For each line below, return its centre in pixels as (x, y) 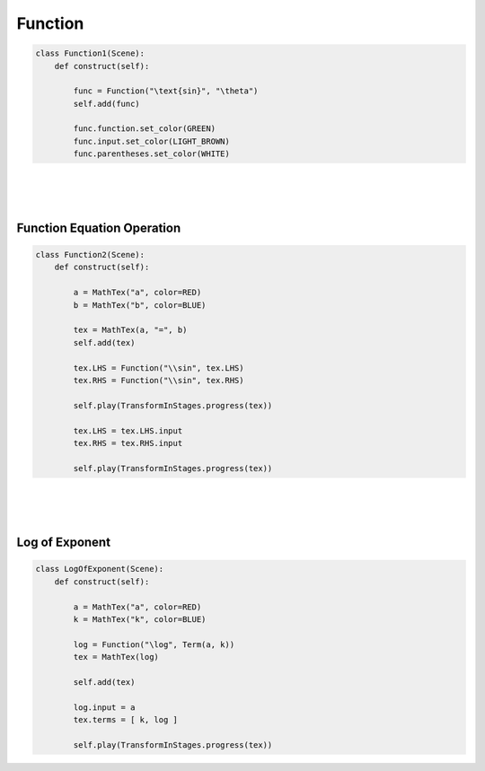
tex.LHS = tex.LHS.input (128, 430)
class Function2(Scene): (90, 255)
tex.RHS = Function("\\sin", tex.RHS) (159, 380)
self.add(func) (107, 104)
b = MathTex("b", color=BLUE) (140, 305)
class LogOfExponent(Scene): (100, 569)
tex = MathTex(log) (116, 657)
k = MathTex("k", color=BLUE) (140, 619)
